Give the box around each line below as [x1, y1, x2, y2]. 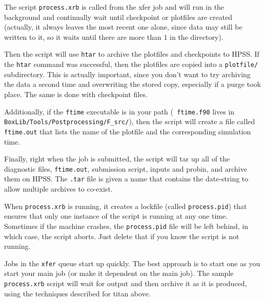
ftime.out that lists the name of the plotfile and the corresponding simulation [4, 126, 251, 136]
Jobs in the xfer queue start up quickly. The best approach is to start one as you [4, 258, 260, 268]
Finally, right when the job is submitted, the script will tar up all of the [4, 153, 230, 164]
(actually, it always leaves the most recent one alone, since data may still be [4, 21, 242, 32]
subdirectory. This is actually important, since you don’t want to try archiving [4, 68, 251, 79]
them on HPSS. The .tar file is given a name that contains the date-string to [4, 173, 249, 184]
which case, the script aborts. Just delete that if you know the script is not [4, 230, 239, 241]
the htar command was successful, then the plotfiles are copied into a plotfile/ [4, 59, 258, 69]
